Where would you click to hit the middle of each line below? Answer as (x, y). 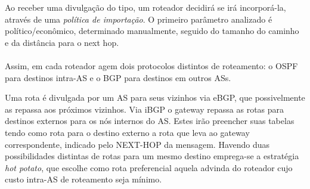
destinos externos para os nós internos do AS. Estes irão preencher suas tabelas (150, 121)
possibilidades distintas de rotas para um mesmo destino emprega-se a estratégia (152, 156)
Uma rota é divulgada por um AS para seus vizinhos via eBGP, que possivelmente (155, 97)
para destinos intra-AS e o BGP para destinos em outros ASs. (118, 77)
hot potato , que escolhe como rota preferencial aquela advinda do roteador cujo (149, 167)
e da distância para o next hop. (62, 42)
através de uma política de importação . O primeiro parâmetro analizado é (139, 19)
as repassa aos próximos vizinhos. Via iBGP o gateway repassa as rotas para (145, 109)
